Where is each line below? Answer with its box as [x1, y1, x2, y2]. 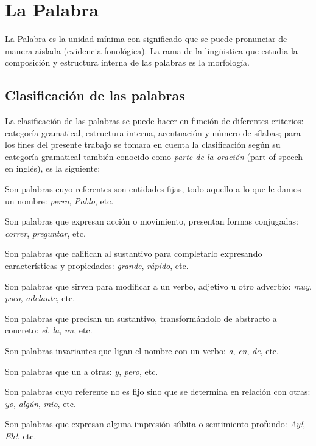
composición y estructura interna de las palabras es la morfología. [5, 56, 250, 69]
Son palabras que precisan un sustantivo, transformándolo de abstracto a [5, 312, 277, 324]
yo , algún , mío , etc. [5, 397, 76, 409]
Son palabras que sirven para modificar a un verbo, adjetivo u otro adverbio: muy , [5, 279, 312, 292]
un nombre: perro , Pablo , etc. [5, 194, 114, 207]
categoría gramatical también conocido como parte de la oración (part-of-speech [5, 150, 303, 162]
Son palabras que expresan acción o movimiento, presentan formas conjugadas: [5, 215, 298, 228]
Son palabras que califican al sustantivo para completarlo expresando [5, 247, 262, 260]
